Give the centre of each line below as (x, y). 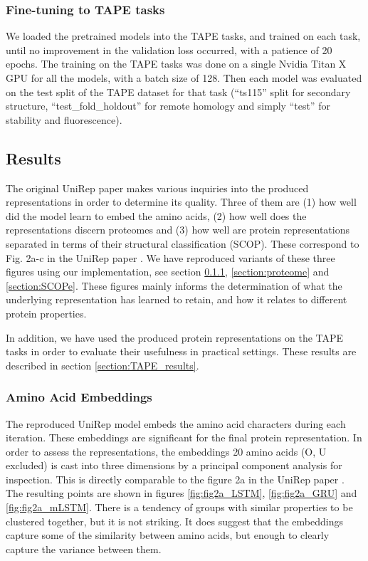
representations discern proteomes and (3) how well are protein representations (178, 230)
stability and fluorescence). (64, 119)
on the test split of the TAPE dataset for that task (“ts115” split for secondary (178, 91)
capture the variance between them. (84, 549)
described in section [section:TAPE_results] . (102, 365)
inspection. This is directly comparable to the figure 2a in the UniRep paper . (175, 479)
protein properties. (46, 313)
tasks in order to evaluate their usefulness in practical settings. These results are (181, 351)
